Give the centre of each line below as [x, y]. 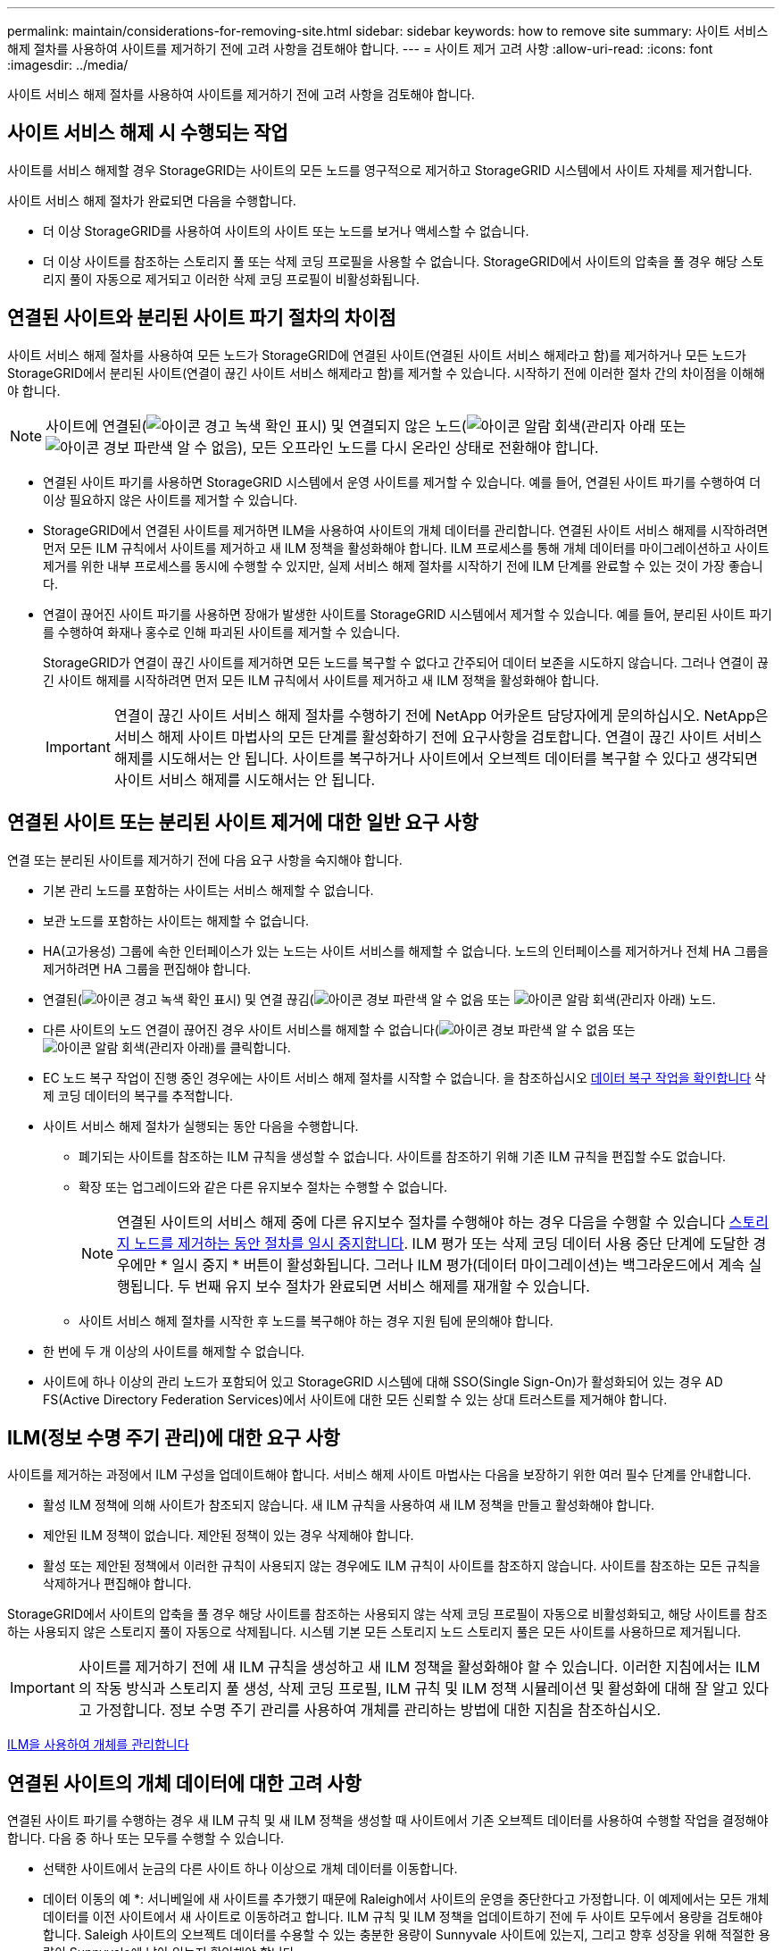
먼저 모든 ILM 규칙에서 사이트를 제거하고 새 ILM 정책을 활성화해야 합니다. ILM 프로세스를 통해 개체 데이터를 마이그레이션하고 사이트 [406, 548]
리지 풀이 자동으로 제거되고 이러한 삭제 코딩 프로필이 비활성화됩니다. [231, 279]
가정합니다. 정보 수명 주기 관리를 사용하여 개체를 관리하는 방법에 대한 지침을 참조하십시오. [378, 1710]
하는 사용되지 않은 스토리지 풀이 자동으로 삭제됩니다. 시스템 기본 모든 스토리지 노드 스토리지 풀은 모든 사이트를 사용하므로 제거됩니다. [374, 1632]
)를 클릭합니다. [250, 1047]
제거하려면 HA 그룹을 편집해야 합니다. [147, 968]
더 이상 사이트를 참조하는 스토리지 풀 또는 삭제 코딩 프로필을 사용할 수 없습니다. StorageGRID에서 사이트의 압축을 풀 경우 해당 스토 [403, 261]
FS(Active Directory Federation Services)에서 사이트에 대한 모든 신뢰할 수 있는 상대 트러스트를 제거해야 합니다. [355, 1399]
